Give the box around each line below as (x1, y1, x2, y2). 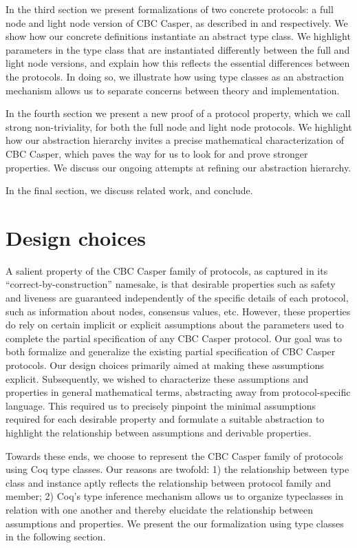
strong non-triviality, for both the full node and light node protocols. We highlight (6, 119, 352, 134)
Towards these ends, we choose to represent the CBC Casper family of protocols (6, 448, 343, 463)
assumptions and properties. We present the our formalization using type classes (6, 516, 344, 530)
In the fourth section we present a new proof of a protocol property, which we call (6, 106, 351, 120)
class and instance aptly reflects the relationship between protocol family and (6, 475, 332, 489)
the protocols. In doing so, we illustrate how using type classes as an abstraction (6, 69, 344, 83)
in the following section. (6, 529, 106, 544)
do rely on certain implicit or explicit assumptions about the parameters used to (6, 317, 344, 332)
